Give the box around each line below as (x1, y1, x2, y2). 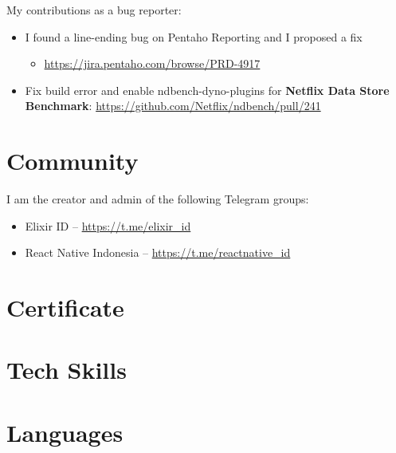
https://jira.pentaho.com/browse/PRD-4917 (44, 55, 261, 72)
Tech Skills (6, 353, 127, 386)
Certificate (6, 291, 124, 324)
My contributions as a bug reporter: (6, 2, 182, 18)
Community (6, 144, 139, 177)
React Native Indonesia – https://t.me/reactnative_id (25, 244, 291, 261)
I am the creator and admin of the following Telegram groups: (6, 191, 309, 207)
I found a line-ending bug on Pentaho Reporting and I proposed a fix (25, 28, 363, 45)
